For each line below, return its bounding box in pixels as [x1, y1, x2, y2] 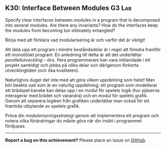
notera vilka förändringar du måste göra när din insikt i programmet [5, 118, 142, 123]
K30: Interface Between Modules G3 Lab [5, 4, 132, 12]
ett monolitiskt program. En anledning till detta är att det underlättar [5, 52, 142, 58]
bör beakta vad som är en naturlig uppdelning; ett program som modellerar [5, 82, 158, 88]
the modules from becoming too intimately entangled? [5, 27, 115, 33]
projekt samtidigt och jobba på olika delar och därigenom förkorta [5, 62, 139, 68]
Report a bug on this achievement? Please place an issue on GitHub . [5, 137, 147, 143]
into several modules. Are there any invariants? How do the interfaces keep [5, 22, 158, 28]
